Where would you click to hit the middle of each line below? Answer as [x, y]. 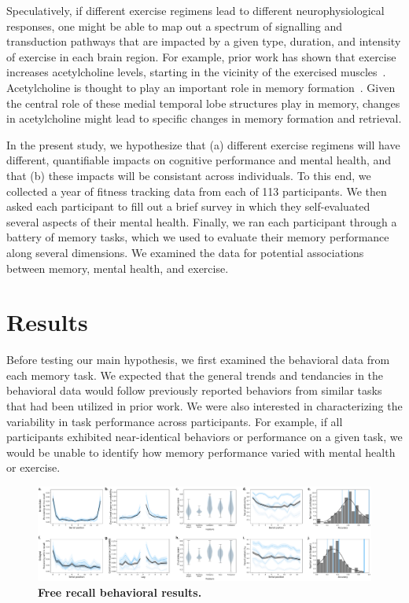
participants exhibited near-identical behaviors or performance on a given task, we [204, 437]
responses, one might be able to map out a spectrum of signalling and [175, 26]
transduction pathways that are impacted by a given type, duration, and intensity [204, 41]
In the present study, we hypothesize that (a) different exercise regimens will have [203, 144]
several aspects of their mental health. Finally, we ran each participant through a [202, 221]
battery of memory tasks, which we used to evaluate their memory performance [198, 237]
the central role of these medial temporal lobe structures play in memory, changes [203, 103]
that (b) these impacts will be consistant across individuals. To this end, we [189, 175]
